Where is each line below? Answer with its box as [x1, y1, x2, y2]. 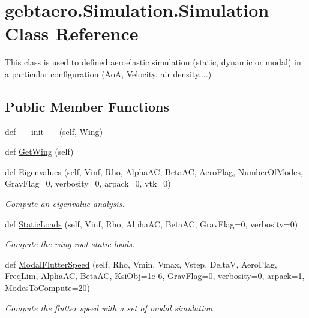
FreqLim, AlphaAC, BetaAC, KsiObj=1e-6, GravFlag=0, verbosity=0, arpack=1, [5, 269, 305, 282]
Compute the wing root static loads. [5, 238, 135, 250]
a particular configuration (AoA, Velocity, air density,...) [5, 67, 212, 80]
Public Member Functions [5, 97, 169, 115]
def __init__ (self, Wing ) [5, 125, 103, 137]
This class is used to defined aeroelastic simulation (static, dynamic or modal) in [5, 56, 301, 68]
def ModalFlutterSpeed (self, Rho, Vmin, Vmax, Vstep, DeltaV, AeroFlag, [5, 257, 277, 270]
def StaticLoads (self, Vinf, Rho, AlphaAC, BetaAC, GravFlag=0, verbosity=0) [5, 217, 298, 230]
